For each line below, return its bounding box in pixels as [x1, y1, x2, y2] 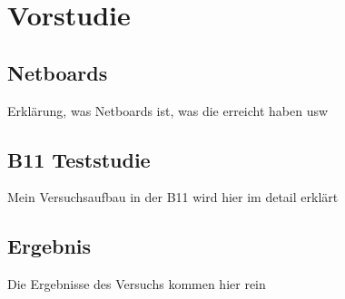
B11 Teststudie [7, 145, 151, 173]
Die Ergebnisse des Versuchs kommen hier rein [7, 275, 266, 294]
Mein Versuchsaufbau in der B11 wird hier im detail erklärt [7, 188, 339, 207]
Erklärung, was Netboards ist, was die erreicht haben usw [7, 101, 329, 120]
